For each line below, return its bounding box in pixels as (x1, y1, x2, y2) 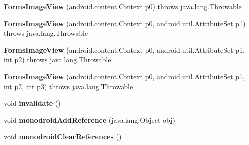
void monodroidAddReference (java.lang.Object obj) (4, 114, 176, 125)
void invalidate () (4, 98, 61, 108)
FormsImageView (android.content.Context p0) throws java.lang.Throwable (4, 1, 242, 11)
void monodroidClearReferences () (4, 131, 122, 142)
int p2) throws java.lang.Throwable (4, 54, 111, 65)
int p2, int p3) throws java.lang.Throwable (4, 81, 133, 91)
